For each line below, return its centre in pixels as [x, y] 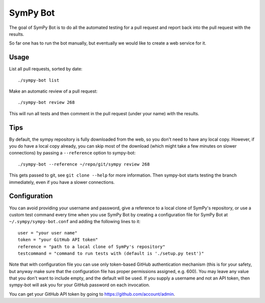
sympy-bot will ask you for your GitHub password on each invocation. [79, 285]
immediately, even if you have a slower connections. [62, 182]
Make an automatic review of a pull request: [53, 91]
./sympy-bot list [39, 80]
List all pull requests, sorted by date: [46, 69]
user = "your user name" [48, 233]
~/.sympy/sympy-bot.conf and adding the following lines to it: [75, 222]
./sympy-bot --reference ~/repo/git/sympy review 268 [84, 164]
